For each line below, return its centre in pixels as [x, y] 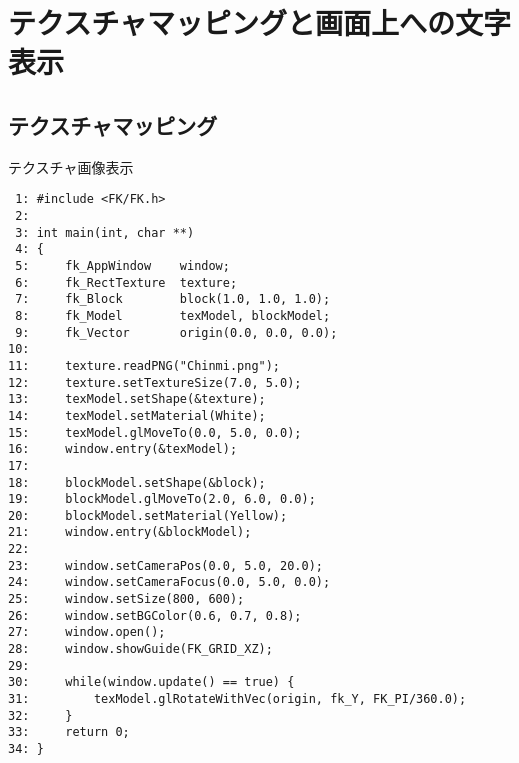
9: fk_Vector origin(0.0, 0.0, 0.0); [176, 332]
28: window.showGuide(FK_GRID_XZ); [140, 649]
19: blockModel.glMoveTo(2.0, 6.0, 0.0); [162, 499]
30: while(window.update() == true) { [151, 682]
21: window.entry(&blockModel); [130, 532]
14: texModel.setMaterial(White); [137, 415]
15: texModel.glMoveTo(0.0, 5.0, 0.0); [155, 432]
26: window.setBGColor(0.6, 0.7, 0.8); [155, 615]
